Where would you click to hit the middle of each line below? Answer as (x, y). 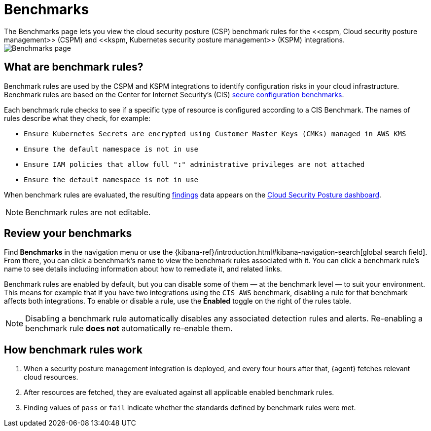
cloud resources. (51, 377)
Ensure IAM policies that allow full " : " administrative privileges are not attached (194, 164)
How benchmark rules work (73, 350)
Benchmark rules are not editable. (88, 212)
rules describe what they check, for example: (77, 118)
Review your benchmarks (68, 234)
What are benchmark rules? (74, 67)
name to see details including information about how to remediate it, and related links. (143, 269)
